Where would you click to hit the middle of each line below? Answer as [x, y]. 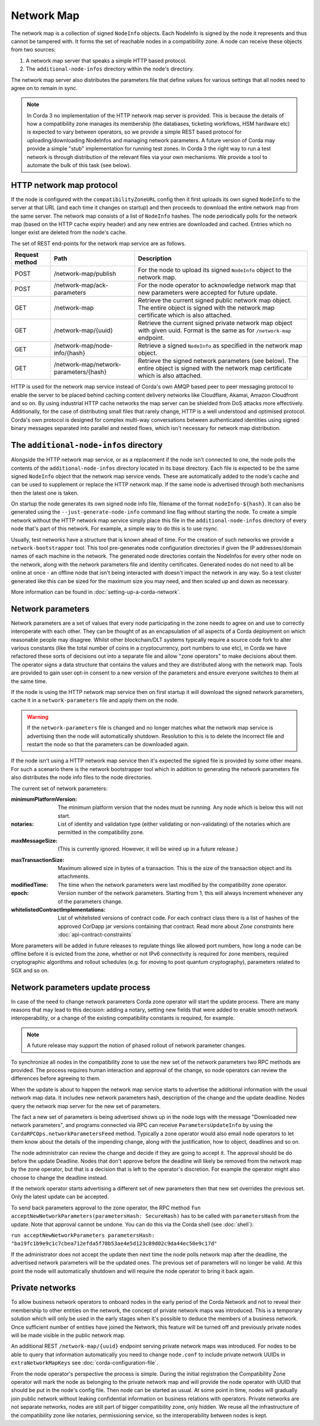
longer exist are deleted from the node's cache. [69, 233]
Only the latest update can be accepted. [60, 1197]
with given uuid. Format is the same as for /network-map [215, 330]
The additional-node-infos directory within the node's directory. [110, 69]
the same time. [29, 681]
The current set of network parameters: [59, 788]
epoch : [20, 893]
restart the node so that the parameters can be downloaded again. [108, 744]
